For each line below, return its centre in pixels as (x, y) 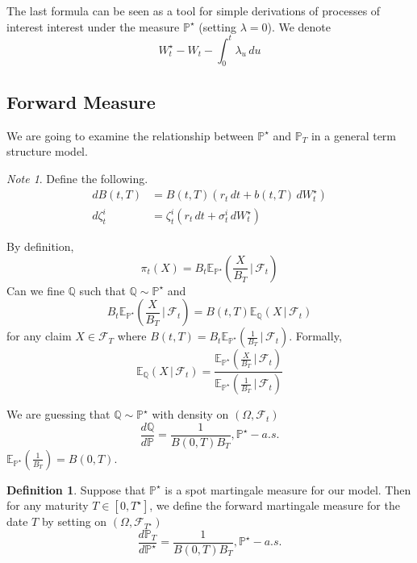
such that (102, 290)
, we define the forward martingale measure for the (275, 505)
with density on (190, 414)
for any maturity (48, 505)
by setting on (74, 521)
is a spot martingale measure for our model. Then (288, 489)
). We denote (299, 26)
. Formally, (315, 336)
